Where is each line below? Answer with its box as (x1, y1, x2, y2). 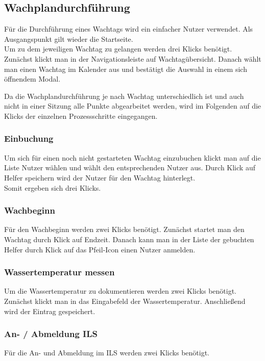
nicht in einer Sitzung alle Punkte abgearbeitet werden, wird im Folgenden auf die (4, 100, 261, 111)
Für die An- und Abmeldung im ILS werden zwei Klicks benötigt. (4, 347, 209, 358)
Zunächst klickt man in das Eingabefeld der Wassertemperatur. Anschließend (4, 295, 246, 306)
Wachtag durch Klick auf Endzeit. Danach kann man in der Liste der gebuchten (4, 234, 254, 244)
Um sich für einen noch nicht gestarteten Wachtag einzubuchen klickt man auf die (4, 152, 261, 163)
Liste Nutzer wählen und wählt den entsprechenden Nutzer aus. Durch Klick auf (4, 162, 255, 173)
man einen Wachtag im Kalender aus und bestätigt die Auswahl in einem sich (4, 63, 247, 74)
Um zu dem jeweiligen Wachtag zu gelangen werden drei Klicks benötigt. (4, 43, 232, 54)
